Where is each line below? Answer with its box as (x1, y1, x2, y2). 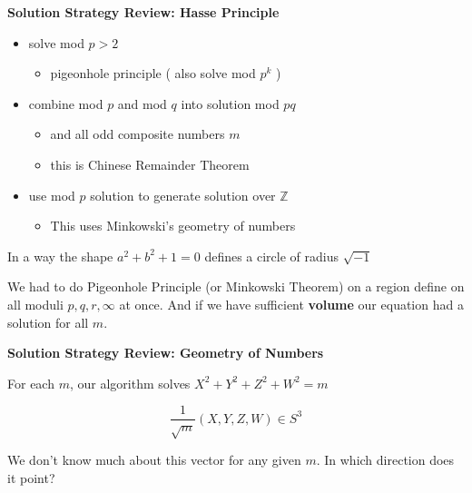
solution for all (7, 312, 89, 331)
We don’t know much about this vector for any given (7, 450, 301, 469)
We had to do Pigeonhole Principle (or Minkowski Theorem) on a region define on (7, 277, 465, 296)
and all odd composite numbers (50, 124, 225, 143)
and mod (117, 94, 167, 113)
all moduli (7, 294, 64, 313)
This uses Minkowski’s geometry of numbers (50, 216, 296, 235)
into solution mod (181, 94, 280, 113)
